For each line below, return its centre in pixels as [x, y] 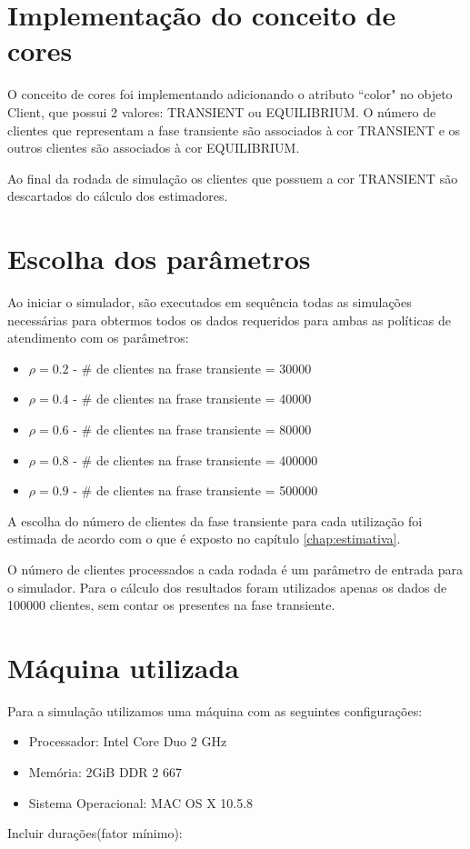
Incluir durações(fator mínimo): [95, 833]
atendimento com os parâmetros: [98, 338]
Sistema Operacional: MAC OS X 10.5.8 [141, 802]
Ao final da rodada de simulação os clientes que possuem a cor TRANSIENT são [233, 178]
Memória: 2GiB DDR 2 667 [105, 772]
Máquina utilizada [124, 667]
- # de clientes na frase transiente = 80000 [192, 429]
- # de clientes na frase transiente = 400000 [195, 459]
